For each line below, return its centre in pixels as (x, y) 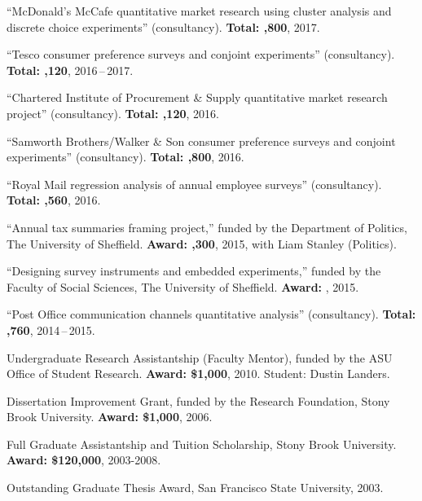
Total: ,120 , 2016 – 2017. (70, 70)
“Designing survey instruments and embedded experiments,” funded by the (194, 271)
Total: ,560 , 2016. (54, 200)
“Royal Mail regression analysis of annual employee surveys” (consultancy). (194, 184)
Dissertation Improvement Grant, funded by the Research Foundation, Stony (198, 400)
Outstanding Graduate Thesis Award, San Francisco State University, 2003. (195, 488)
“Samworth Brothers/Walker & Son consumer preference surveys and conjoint (201, 141)
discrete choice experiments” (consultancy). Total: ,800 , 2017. (163, 26)
